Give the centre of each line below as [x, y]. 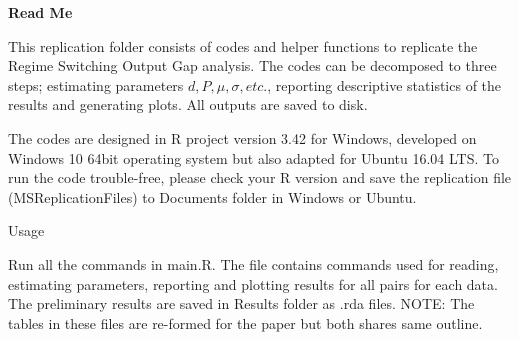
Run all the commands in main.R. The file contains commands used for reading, [253, 263]
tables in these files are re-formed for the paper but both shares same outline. [245, 322]
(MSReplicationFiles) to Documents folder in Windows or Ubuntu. [212, 196]
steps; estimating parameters [96, 84]
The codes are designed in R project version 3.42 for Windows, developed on [242, 137]
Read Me [40, 12]
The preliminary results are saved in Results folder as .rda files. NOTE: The [241, 303]
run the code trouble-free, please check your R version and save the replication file [260, 177]
